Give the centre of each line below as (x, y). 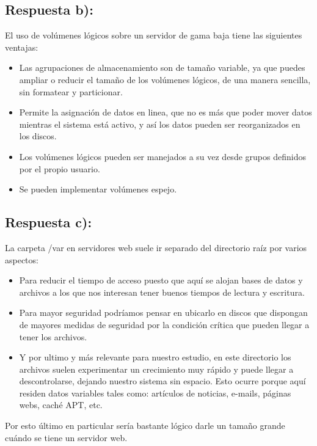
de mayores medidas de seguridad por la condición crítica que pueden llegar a (164, 324)
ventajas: (22, 47)
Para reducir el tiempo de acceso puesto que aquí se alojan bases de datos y (161, 280)
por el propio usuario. (60, 168)
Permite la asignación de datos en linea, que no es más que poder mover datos (166, 112)
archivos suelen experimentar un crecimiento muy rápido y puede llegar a (156, 369)
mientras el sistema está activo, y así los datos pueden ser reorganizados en (160, 124)
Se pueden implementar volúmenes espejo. (98, 189)
